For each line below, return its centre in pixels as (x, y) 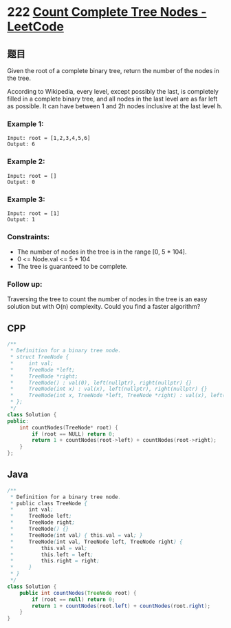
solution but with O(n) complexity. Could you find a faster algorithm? (104, 307)
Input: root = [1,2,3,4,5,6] (49, 139)
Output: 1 (21, 219)
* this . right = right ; (55, 561)
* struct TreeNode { (40, 357)
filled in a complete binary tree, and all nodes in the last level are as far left (112, 99)
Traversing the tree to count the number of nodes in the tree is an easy (107, 299)
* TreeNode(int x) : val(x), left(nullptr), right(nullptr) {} (109, 389)
